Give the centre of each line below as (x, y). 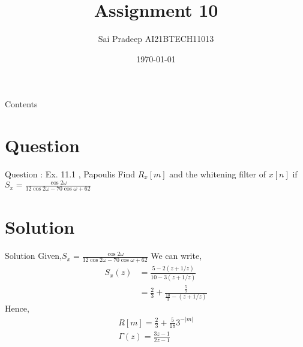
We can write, (176, 256)
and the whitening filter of (218, 174)
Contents (21, 104)
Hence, (17, 308)
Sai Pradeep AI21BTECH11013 (156, 39)
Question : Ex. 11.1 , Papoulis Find (70, 174)
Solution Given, (34, 256)
